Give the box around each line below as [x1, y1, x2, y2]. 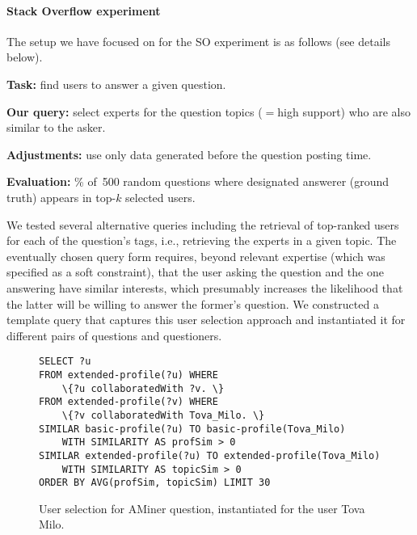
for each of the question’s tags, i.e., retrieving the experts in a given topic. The [6, 232, 397, 249]
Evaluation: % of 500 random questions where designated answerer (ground [6, 173, 390, 190]
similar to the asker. [6, 119, 106, 136]
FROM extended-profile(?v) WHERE [39, 396, 218, 408]
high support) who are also [277, 103, 411, 120]
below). [6, 48, 43, 65]
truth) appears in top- [6, 188, 116, 205]
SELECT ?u [39, 356, 91, 368]
